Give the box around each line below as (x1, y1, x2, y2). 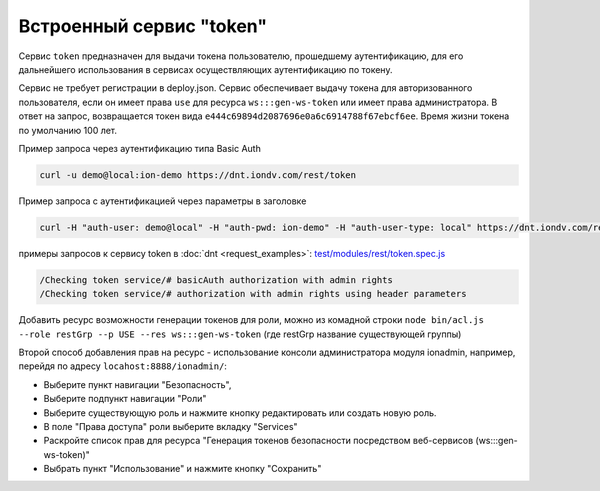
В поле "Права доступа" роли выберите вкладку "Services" (43, 420, 299, 432)
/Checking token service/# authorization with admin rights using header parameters (39, 288, 467, 300)
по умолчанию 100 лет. (18, 124, 118, 136)
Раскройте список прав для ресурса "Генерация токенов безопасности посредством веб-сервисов (43, 435, 474, 447)
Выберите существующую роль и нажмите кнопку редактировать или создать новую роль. (43, 406, 437, 419)
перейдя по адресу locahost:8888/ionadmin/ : (18, 360, 227, 372)
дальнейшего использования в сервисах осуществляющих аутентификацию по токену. (18, 63, 393, 75)
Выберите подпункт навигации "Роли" (43, 393, 207, 405)
